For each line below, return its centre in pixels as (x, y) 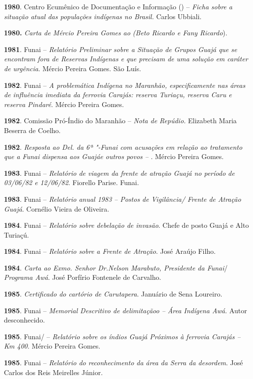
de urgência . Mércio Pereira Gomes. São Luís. (73, 68)
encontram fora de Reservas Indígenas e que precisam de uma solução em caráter (126, 59)
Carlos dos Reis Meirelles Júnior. (54, 372)
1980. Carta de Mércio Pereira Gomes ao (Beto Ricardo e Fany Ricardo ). (116, 33)
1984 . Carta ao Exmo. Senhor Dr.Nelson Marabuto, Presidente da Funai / (116, 267)
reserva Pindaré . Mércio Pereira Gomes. (64, 104)
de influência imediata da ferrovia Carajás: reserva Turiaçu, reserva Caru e (118, 95)
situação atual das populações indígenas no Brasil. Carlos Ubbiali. (103, 16)
